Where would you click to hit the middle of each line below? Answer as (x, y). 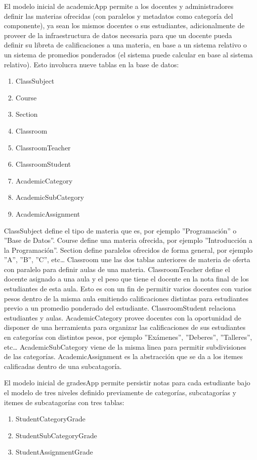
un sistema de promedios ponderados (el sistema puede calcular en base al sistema (128, 54)
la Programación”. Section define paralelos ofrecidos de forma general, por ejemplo (128, 250)
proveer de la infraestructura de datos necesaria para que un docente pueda (118, 35)
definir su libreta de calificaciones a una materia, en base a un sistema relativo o (126, 45)
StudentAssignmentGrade (54, 452)
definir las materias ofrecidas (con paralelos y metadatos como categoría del (119, 16)
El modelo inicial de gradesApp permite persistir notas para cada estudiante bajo (127, 383)
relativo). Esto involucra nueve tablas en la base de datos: (91, 64)
